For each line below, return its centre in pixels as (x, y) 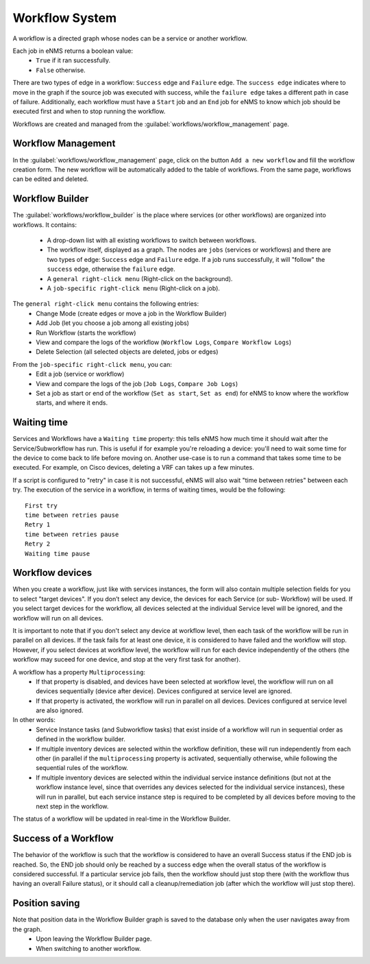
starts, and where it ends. (72, 403)
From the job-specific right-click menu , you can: (92, 364)
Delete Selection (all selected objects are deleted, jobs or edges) (127, 352)
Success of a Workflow (63, 839)
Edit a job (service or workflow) (80, 374)
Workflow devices (52, 573)
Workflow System (64, 18)
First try (41, 505)
